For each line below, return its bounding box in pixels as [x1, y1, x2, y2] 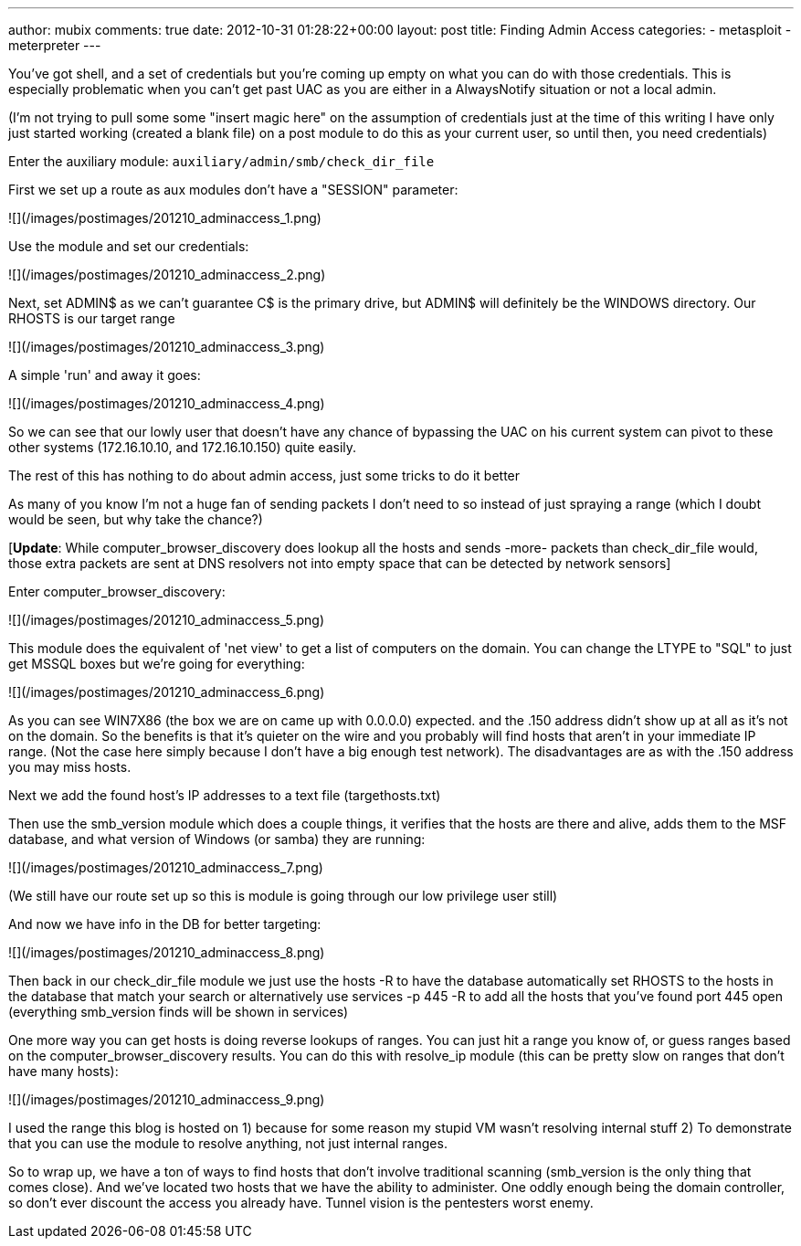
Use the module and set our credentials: [8, 238, 249, 254]
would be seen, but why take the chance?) [8, 512, 263, 527]
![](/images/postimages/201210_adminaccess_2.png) [8, 267, 326, 282]
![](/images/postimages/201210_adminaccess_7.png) [8, 860, 323, 875]
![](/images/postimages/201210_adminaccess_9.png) [8, 1092, 325, 1107]
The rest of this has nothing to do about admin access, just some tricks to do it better [8, 468, 521, 483]
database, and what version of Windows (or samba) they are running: [8, 831, 426, 847]
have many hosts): [8, 1063, 119, 1079]
